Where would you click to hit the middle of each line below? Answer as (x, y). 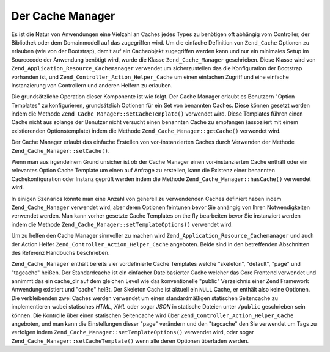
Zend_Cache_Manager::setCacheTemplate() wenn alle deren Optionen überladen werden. (130, 341)
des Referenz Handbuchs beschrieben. (61, 252)
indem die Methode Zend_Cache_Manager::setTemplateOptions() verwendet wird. (122, 224)
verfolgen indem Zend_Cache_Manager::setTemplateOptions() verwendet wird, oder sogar (133, 332)
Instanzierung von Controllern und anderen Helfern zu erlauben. (92, 85)
